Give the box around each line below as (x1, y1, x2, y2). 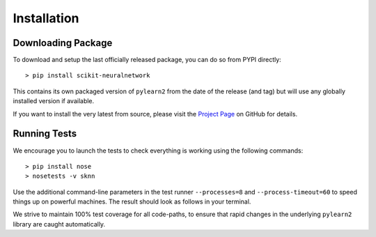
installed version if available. (13, 97, 95, 105)
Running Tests (13, 128, 77, 139)
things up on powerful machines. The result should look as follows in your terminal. (13, 197, 251, 206)
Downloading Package (13, 37, 113, 49)
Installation (13, 10, 79, 26)
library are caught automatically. (13, 220, 106, 228)
